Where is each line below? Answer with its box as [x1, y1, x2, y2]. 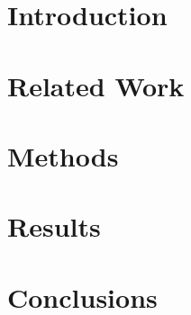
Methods [7, 137, 119, 174]
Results [7, 208, 101, 245]
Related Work [7, 67, 185, 103]
